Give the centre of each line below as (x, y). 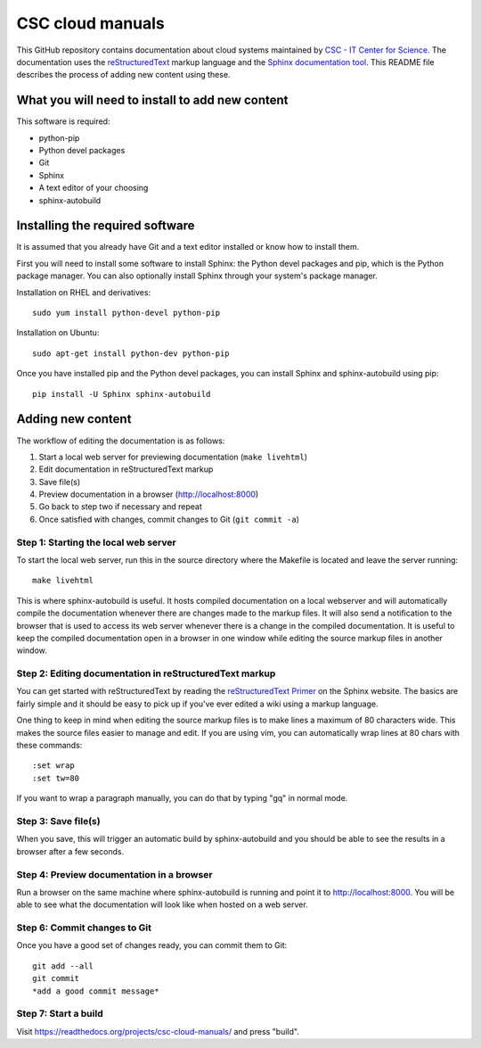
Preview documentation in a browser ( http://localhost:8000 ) (149, 494)
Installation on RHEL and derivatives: (84, 292)
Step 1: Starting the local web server (97, 542)
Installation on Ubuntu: (58, 333)
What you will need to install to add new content (152, 100)
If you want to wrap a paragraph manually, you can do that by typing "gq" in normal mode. (182, 798)
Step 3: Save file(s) (59, 821)
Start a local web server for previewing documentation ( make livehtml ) (173, 457)
